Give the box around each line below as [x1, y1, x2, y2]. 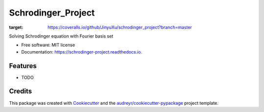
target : [9, 24, 23, 30]
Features [9, 61, 37, 70]
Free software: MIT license [21, 42, 75, 48]
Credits [9, 87, 32, 95]
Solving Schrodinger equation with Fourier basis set [9, 33, 113, 39]
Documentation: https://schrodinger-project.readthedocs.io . [21, 49, 142, 55]
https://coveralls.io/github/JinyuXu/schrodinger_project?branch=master [47, 24, 192, 30]
